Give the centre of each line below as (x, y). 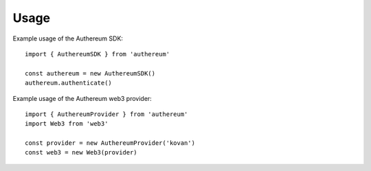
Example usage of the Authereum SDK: (68, 38)
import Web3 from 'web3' (67, 124)
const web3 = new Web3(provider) (81, 152)
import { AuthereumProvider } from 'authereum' (106, 114)
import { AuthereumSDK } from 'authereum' (98, 54)
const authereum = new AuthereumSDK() (90, 73)
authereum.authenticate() (69, 83)
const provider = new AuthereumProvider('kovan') (110, 143)
